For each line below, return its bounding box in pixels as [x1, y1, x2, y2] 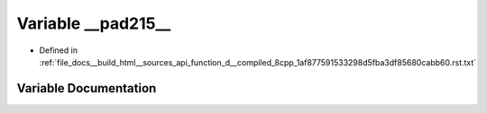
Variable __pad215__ [16, 13, 171, 33]
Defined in [39, 45, 78, 56]
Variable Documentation [16, 81, 157, 96]
